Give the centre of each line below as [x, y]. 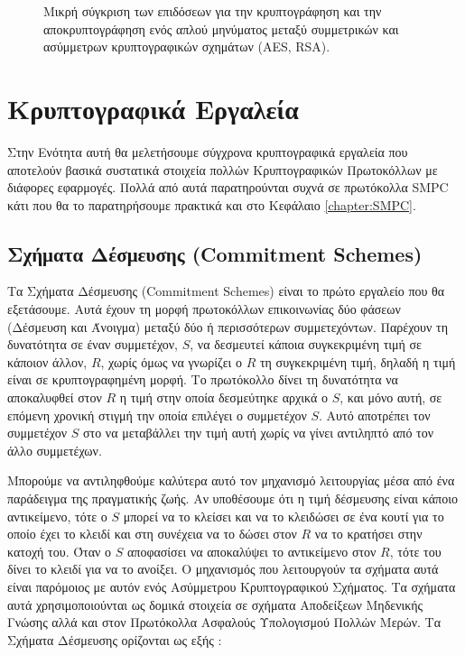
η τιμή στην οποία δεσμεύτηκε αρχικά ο [224, 397]
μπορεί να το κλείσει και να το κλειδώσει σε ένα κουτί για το [284, 516]
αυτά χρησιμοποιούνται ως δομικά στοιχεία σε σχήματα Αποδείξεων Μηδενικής [215, 604]
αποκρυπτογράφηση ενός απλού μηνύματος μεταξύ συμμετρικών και [221, 28]
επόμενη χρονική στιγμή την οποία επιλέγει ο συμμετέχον [157, 415]
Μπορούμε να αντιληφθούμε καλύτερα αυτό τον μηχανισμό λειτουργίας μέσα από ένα [231, 480]
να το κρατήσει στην [368, 534]
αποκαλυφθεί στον [55, 397]
